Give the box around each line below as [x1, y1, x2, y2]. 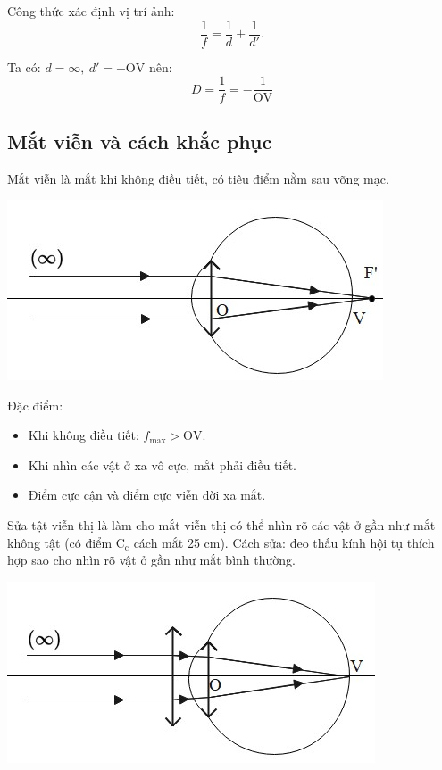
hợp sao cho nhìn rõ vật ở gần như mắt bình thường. [7, 551, 296, 569]
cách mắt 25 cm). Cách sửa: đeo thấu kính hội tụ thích [133, 533, 435, 551]
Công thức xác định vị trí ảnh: [7, 2, 175, 20]
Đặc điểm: [7, 395, 63, 414]
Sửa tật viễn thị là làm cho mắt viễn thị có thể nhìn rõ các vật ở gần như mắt [7, 516, 436, 534]
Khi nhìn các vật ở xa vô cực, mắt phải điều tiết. [28, 455, 297, 474]
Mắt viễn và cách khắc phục [7, 127, 272, 154]
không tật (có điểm [7, 533, 113, 551]
